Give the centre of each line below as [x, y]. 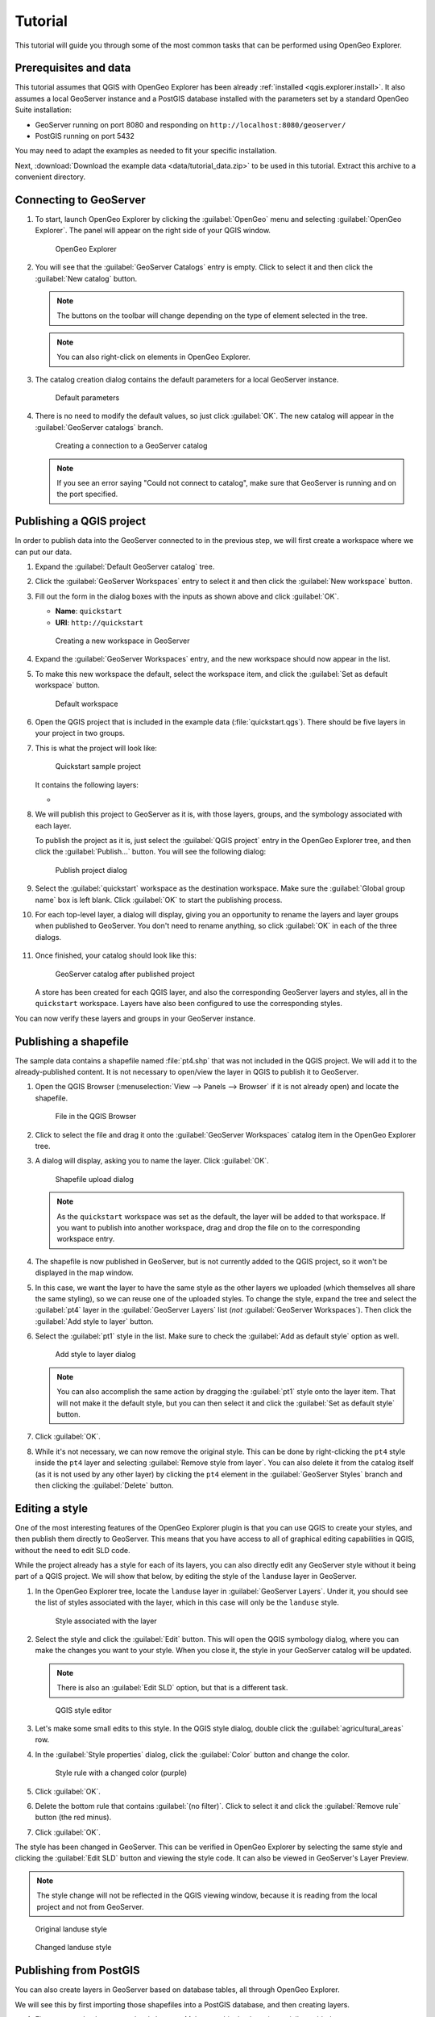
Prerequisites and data [73, 68]
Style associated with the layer [106, 1621]
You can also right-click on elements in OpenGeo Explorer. [154, 357]
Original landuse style [71, 1929]
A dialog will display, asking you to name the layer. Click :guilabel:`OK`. [152, 1161]
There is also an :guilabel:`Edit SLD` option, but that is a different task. [172, 1688]
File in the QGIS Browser [96, 1117]
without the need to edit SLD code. [72, 1550]
